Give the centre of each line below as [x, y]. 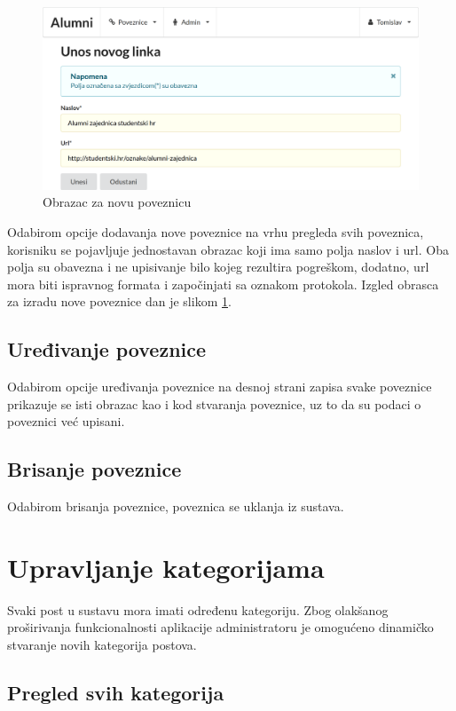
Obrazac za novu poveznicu [117, 202]
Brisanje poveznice [94, 469]
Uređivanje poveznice [107, 349]
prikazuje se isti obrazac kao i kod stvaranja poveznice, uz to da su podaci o [214, 403]
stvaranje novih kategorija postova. [102, 645]
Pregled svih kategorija [116, 693]
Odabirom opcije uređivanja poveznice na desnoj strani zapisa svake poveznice [220, 387]
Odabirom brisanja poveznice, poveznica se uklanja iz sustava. [176, 506]
